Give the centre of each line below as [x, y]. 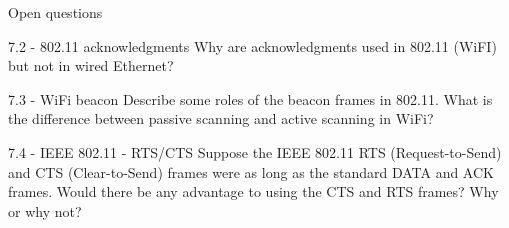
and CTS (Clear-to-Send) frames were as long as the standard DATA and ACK [251, 171]
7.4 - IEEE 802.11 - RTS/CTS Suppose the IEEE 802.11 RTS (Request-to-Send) [255, 151]
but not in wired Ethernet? [91, 65]
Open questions [55, 12]
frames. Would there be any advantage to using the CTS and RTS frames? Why [253, 191]
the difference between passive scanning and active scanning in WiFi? [221, 118]
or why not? [45, 210]
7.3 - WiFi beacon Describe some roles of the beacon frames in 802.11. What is [250, 98]
